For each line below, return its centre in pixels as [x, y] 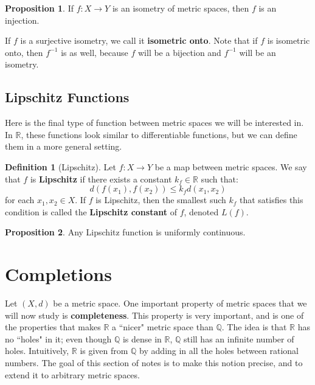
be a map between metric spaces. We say [231, 166]
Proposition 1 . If [39, 8]
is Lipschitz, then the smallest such [161, 200]
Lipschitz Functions [67, 97]
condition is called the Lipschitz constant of [91, 211]
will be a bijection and [179, 52]
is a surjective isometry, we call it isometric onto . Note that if [139, 40]
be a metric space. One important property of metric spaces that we [180, 303]
